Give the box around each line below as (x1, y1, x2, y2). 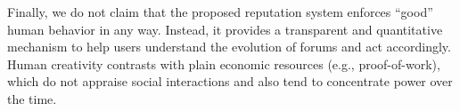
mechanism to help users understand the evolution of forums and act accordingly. (7, 37, 451, 56)
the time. (7, 89, 57, 107)
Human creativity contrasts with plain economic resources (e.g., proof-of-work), (7, 54, 440, 73)
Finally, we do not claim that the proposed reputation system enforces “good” (7, 3, 433, 20)
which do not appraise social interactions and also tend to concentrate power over (7, 72, 453, 91)
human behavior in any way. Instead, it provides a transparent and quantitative (7, 20, 443, 38)
